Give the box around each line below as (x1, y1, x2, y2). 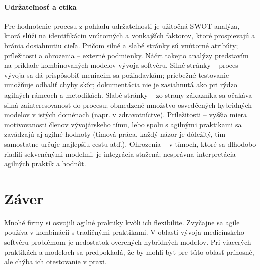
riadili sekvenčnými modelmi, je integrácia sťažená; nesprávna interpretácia (4, 148, 236, 159)
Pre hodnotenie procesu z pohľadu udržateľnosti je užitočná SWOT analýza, (4, 20, 240, 31)
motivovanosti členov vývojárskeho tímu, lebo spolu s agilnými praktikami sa (4, 119, 242, 129)
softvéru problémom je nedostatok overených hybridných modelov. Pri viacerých (4, 237, 251, 247)
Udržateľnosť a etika (4, 1, 77, 12)
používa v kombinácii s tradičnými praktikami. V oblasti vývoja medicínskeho (4, 227, 244, 237)
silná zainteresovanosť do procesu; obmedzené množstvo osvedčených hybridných (4, 99, 252, 110)
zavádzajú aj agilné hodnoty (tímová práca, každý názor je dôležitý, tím (4, 129, 226, 139)
